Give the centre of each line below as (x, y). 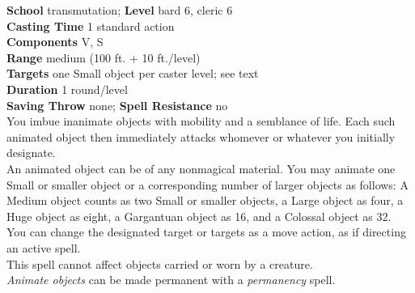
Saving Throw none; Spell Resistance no (117, 105)
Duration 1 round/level (67, 89)
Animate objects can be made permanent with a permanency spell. (171, 280)
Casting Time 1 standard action (91, 25)
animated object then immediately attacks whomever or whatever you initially (201, 136)
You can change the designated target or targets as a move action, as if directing (206, 232)
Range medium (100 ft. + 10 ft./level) (104, 57)
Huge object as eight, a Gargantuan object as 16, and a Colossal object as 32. (199, 216)
